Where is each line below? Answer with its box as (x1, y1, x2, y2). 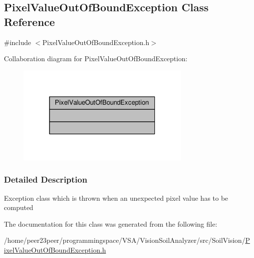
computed (4, 202, 33, 212)
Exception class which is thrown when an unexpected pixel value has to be (4, 192, 229, 203)
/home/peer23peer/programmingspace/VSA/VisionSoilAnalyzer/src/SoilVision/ (4, 235, 246, 245)
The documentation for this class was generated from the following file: (4, 218, 217, 229)
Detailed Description (4, 173, 87, 186)
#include (4, 37, 31, 47)
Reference (4, 14, 55, 29)
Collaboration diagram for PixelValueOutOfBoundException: (4, 53, 188, 64)
